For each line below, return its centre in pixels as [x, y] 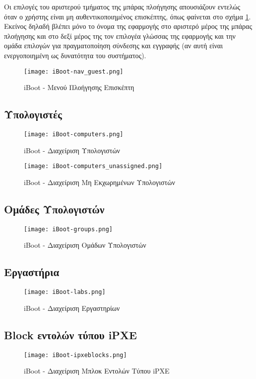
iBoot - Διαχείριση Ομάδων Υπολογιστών [85, 245]
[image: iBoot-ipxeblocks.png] [75, 355]
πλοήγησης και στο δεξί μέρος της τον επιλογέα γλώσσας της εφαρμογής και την [120, 36]
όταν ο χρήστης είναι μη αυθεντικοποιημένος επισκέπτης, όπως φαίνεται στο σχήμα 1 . [128, 16]
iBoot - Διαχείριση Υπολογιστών [72, 150]
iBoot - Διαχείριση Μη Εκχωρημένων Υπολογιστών [99, 182]
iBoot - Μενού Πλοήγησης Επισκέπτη [79, 87]
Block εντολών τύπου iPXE [70, 334]
